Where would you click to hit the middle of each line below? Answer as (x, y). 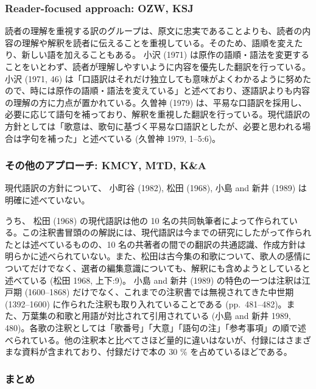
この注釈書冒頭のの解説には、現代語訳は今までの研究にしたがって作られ (167, 232)
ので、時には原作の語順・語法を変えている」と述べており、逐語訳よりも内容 (157, 90)
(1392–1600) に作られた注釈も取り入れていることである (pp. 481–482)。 (146, 303)
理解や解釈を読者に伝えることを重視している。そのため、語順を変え (158, 42)
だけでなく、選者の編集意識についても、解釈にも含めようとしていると (170, 268)
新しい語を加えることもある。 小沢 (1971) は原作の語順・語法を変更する (165, 54)
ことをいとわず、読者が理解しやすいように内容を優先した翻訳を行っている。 (158, 66)
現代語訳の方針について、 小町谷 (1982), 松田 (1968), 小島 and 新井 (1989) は (156, 188)
